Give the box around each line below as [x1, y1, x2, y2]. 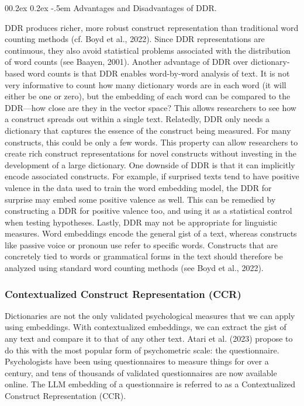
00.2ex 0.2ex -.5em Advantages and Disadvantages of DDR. [5, 2, 217, 13]
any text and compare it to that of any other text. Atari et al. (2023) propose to [5, 332, 293, 345]
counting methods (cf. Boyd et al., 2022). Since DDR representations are [5, 33, 265, 45]
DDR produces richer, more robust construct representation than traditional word [5, 21, 299, 33]
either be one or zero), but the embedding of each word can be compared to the [5, 90, 291, 102]
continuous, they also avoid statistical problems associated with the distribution [5, 44, 291, 56]
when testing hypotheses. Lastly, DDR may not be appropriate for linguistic [5, 216, 278, 228]
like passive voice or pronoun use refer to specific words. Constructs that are [5, 238, 278, 251]
